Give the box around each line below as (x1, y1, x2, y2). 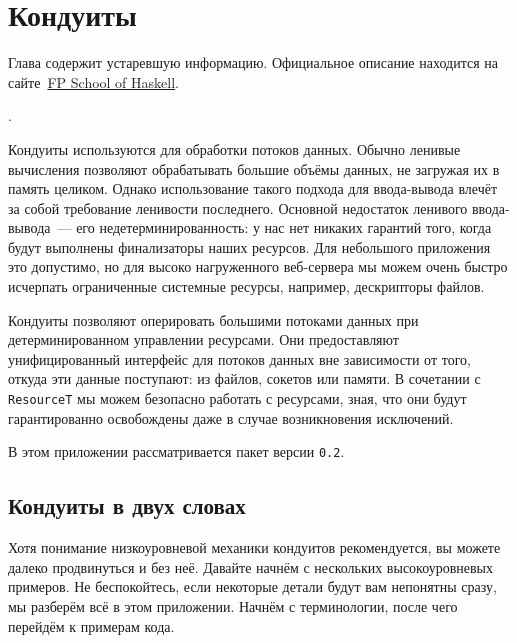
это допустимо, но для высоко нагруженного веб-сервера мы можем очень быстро (8, 256, 508, 277)
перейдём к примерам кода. (8, 615, 175, 636)
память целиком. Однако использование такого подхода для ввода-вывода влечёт (8, 178, 498, 199)
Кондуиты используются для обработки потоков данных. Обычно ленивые (8, 138, 461, 159)
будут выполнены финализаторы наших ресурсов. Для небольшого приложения (8, 236, 491, 257)
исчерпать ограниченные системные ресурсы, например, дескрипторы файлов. (8, 276, 485, 297)
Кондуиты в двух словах (8, 490, 246, 521)
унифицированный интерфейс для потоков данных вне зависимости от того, (8, 348, 471, 369)
